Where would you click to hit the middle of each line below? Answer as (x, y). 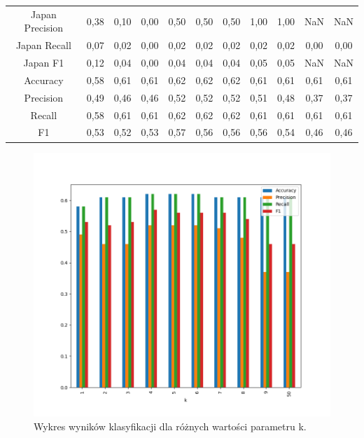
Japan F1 (44, 63)
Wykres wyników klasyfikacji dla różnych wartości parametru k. (170, 426)
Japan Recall (43, 45)
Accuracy (44, 80)
